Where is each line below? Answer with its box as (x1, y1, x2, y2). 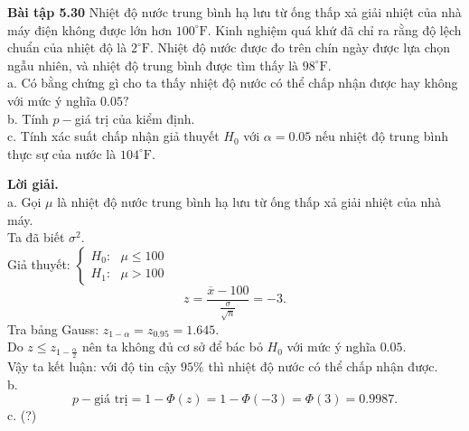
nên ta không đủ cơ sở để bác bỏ (81, 337, 263, 356)
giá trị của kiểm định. (74, 108, 195, 127)
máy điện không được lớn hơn (7, 20, 173, 39)
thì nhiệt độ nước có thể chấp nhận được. (208, 357, 438, 376)
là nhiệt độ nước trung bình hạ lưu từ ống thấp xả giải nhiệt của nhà (57, 192, 442, 211)
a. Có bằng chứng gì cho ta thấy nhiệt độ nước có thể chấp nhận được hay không (7, 73, 458, 92)
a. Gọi (7, 192, 42, 211)
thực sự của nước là (7, 144, 117, 163)
